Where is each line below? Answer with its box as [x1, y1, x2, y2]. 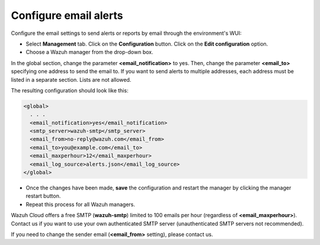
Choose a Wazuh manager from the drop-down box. [25, 49, 153, 56]
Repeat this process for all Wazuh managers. [25, 201, 136, 208]
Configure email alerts [11, 9, 123, 22]
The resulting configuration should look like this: [11, 86, 129, 94]
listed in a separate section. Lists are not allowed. [11, 76, 132, 83]
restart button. [25, 192, 61, 199]
